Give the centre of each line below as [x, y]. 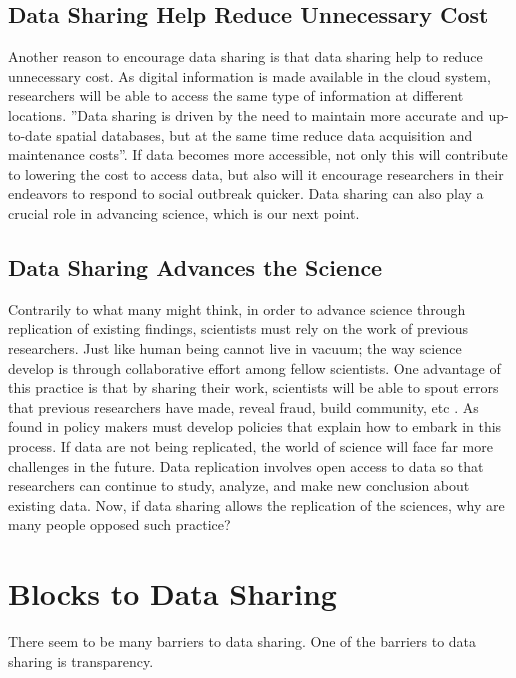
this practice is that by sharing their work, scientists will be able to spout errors [253, 387]
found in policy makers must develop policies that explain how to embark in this [255, 426]
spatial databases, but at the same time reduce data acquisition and [264, 134]
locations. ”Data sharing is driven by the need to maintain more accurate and [246, 114]
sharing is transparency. [81, 660]
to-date [30, 134]
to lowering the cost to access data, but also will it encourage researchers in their [256, 173]
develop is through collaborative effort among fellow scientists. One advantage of [254, 367]
